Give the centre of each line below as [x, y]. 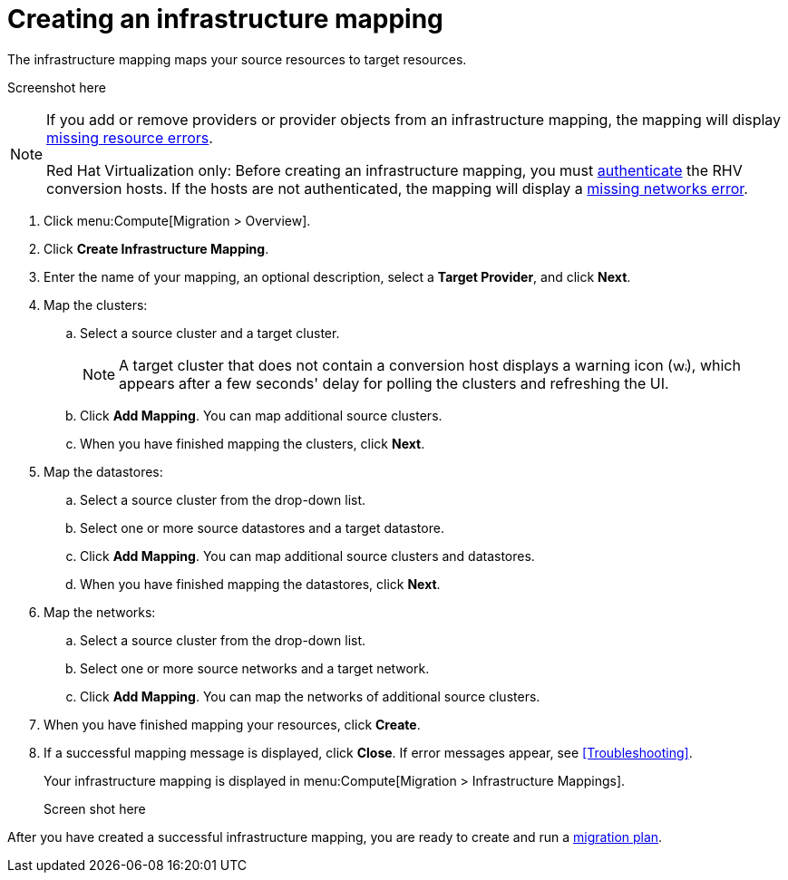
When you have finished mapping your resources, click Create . [232, 724]
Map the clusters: [96, 305]
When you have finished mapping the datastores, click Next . [260, 584]
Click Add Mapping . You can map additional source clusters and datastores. [307, 556]
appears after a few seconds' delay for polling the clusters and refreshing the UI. [394, 383]
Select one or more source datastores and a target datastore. [262, 527]
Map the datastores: [103, 471]
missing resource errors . [130, 137]
